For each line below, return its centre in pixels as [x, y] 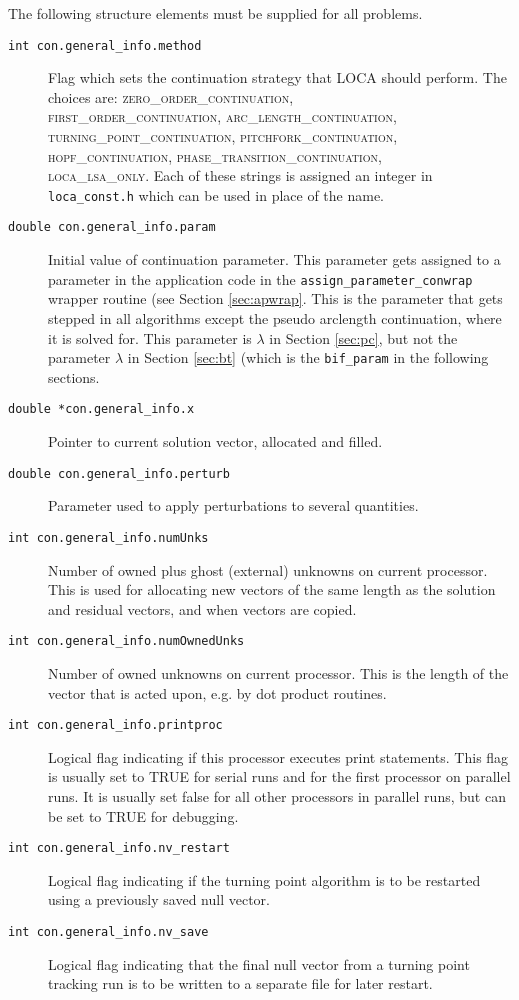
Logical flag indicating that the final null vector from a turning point [259, 963]
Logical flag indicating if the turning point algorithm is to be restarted [264, 879]
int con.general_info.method [105, 45]
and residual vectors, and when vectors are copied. [202, 608]
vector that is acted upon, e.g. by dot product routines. [217, 692]
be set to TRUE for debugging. [143, 815]
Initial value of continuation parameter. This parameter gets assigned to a [274, 259]
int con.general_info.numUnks [108, 537]
